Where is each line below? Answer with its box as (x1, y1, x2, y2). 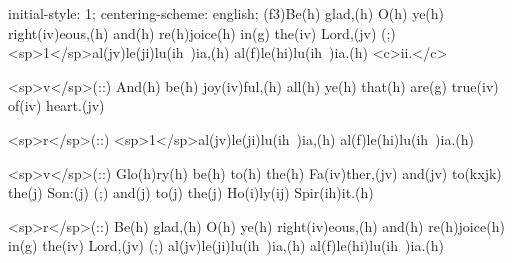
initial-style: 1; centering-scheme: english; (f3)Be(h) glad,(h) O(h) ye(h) (8, 3, 445, 23)
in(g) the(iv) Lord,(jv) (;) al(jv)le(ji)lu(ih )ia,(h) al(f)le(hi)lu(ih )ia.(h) (8, 235, 444, 256)
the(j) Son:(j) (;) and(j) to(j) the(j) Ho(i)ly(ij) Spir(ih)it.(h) (8, 182, 374, 203)
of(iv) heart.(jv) (8, 95, 105, 116)
